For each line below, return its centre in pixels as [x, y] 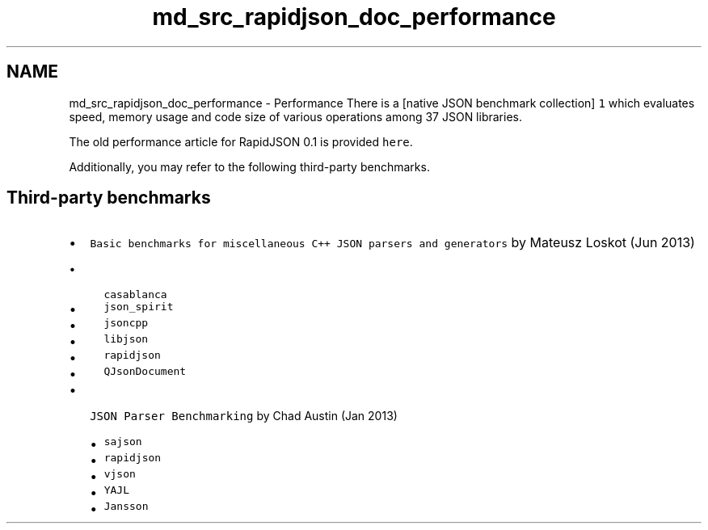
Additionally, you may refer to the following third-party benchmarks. [249, 166]
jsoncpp [126, 323]
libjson [126, 339]
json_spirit [139, 307]
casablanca [135, 295]
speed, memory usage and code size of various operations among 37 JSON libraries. [295, 116]
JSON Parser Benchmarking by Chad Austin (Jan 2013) [244, 416]
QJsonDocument [145, 372]
